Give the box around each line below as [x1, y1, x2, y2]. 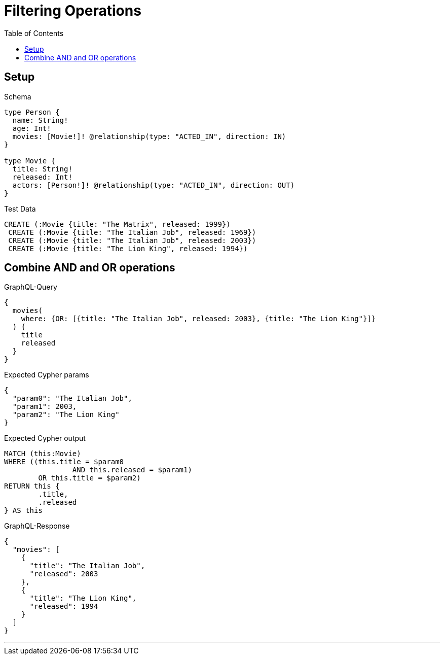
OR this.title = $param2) [38, 474, 141, 482]
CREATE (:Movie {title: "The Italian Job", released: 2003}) [8, 236, 256, 245]
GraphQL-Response [4, 522, 70, 531]
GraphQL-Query [4, 283, 57, 292]
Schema [4, 92, 31, 101]
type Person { [4, 108, 60, 116]
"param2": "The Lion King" [12, 410, 120, 419]
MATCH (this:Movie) [4, 449, 81, 458]
